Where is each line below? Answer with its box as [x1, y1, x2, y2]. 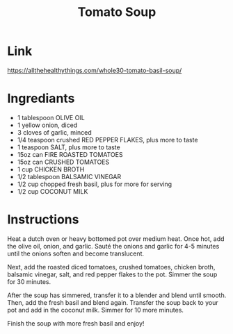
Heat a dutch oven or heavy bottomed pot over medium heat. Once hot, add [7, 234, 225, 243]
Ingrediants [7, 91, 75, 106]
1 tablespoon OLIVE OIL [17, 113, 85, 122]
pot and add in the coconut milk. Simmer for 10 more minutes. [7, 306, 184, 314]
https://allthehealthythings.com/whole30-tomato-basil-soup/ [7, 66, 182, 74]
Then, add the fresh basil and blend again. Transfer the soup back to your [7, 298, 218, 306]
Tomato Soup [77, 4, 156, 20]
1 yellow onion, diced [17, 121, 78, 129]
